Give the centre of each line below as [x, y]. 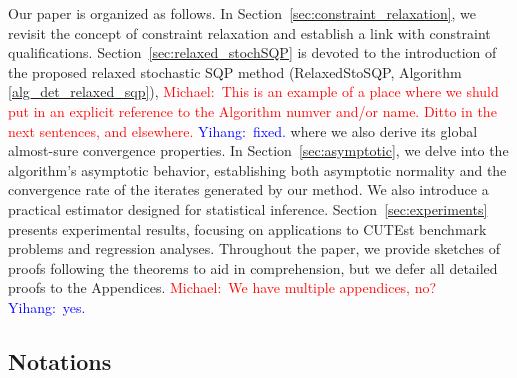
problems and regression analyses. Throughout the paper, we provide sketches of [254, 248]
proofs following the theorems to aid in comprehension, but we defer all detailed [253, 267]
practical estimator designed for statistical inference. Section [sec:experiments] [248, 208]
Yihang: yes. [47, 306]
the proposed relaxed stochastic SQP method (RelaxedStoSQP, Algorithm [235, 71]
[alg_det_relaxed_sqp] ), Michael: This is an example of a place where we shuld [253, 91]
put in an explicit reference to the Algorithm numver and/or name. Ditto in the [252, 110]
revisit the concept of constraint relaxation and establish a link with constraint [249, 32]
